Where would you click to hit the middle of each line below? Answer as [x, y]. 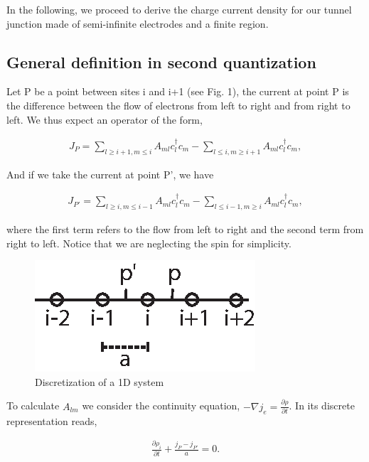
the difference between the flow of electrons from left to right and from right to [178, 105]
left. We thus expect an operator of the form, [105, 119]
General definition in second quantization [161, 61]
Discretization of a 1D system [100, 381]
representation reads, [52, 420]
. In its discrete [322, 405]
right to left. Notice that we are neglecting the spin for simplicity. [149, 243]
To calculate [33, 405]
